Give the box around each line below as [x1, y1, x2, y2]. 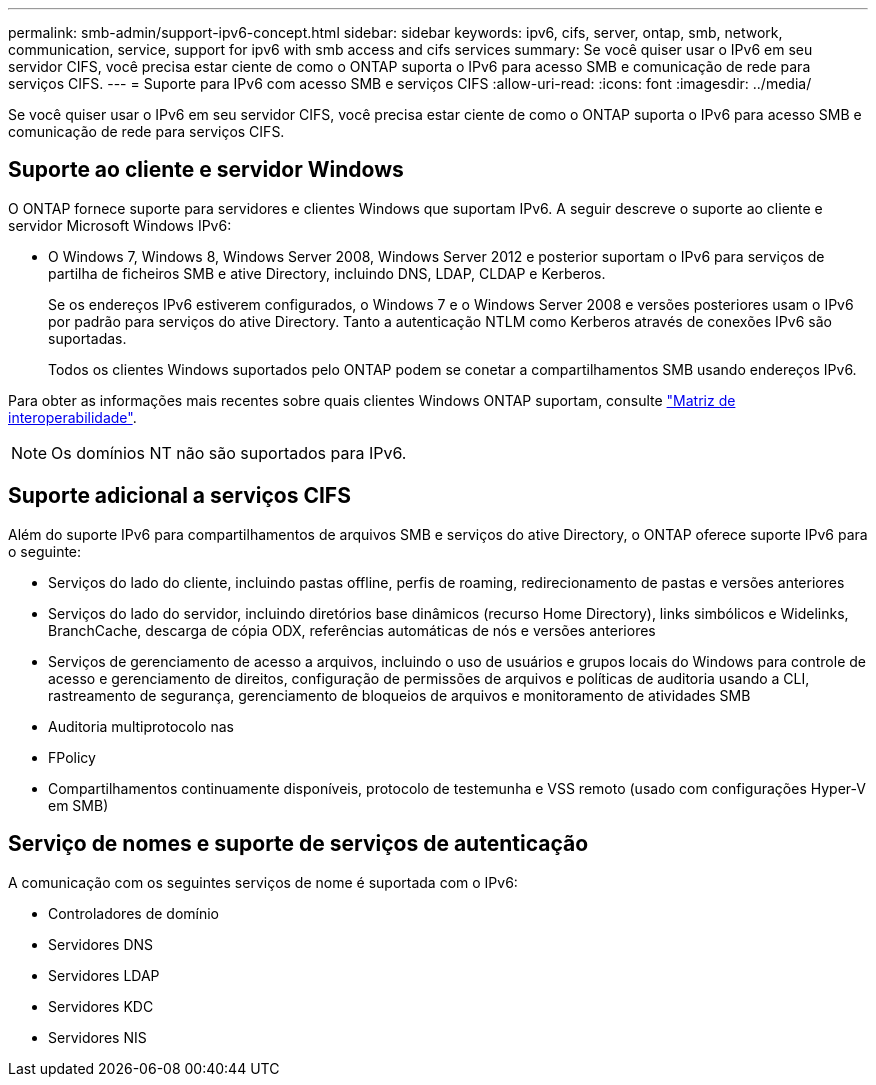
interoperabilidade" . [8, 408, 137, 426]
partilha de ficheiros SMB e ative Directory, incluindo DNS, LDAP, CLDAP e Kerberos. [48, 264, 606, 282]
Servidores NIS [48, 1028, 147, 1046]
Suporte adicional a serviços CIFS [8, 483, 351, 509]
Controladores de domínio [48, 904, 220, 922]
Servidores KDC [48, 997, 154, 1015]
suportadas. [48, 329, 127, 347]
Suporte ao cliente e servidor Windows [8, 157, 404, 183]
